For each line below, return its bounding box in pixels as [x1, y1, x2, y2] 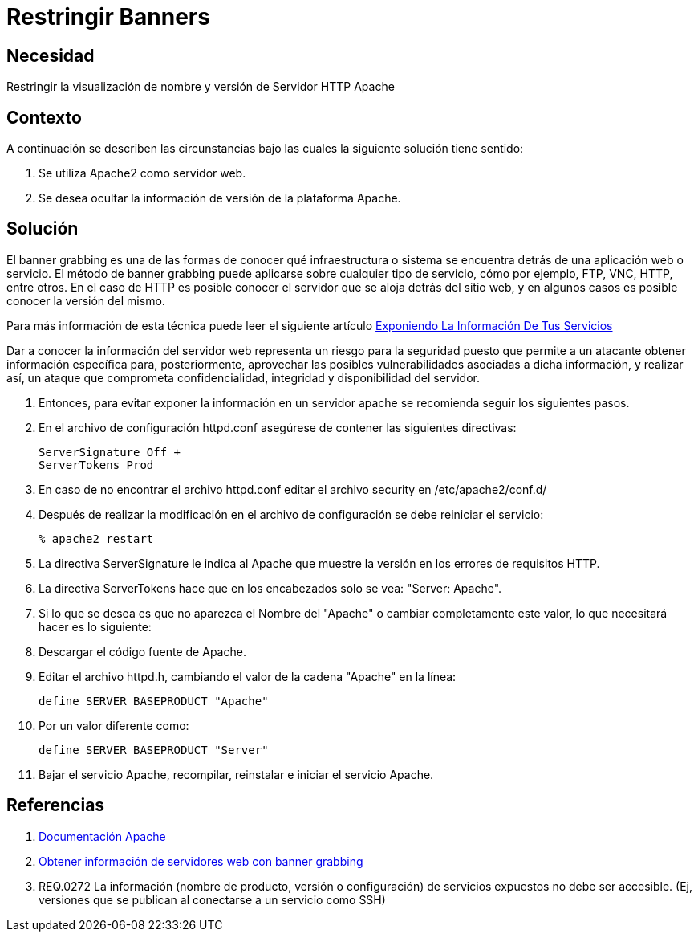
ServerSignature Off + [39, 445, 181, 459]
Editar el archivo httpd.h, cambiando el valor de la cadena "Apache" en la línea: [39, 669, 457, 683]
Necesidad [6, 45, 95, 66]
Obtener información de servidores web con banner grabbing [39, 854, 363, 868]
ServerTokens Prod [39, 458, 154, 471]
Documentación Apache [39, 829, 166, 843]
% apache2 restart [39, 532, 154, 545]
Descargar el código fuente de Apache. [39, 644, 246, 659]
